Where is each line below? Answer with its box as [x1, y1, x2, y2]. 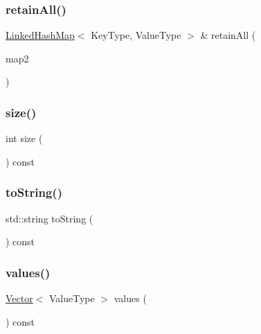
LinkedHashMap [6, 28, 75, 42]
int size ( [6, 131, 43, 146]
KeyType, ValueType [91, 28, 181, 42]
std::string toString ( [6, 211, 93, 225]
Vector [6, 291, 33, 306]
